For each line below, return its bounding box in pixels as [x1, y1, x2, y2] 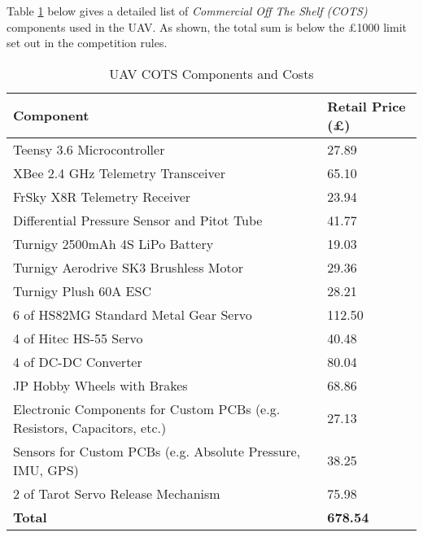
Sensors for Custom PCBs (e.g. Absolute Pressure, [13, 441, 300, 461]
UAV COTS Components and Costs [109, 63, 314, 83]
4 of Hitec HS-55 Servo [13, 328, 143, 347]
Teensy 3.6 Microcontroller [13, 139, 165, 159]
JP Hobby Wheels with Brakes [13, 375, 188, 395]
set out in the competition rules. [7, 34, 168, 51]
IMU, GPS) [13, 460, 79, 479]
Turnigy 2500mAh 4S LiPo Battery [13, 234, 214, 253]
